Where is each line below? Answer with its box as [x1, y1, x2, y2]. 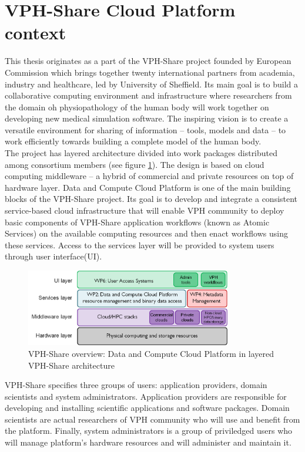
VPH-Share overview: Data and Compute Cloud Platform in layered [28, 347, 274, 359]
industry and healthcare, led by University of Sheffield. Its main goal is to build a [5, 77, 299, 90]
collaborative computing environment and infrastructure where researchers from [5, 89, 292, 102]
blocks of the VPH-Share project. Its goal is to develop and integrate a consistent [5, 193, 298, 205]
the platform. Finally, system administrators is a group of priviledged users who [5, 424, 293, 437]
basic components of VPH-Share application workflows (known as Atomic [5, 215, 270, 228]
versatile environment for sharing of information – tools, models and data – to [5, 123, 286, 136]
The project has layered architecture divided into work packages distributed [5, 147, 278, 159]
